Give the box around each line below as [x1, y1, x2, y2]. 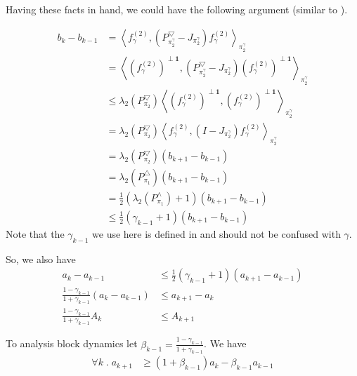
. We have [204, 336, 247, 351]
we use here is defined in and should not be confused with [92, 226, 341, 241]
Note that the [6, 226, 65, 241]
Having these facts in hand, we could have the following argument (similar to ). [6, 2, 348, 16]
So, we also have [6, 251, 76, 266]
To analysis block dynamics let [6, 336, 138, 351]
